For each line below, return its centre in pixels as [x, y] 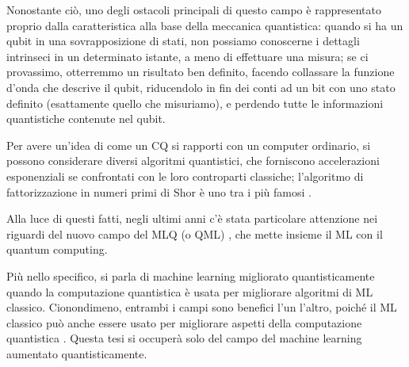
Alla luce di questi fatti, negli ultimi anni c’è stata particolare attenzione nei [192, 218]
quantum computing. [57, 249]
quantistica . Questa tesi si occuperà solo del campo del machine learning [184, 338]
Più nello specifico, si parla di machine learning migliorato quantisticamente [191, 275]
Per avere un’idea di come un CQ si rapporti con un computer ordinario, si [189, 145]
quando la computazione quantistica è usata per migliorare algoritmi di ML [190, 291]
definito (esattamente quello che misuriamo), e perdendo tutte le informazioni [195, 103]
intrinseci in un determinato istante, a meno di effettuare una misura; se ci [187, 56]
